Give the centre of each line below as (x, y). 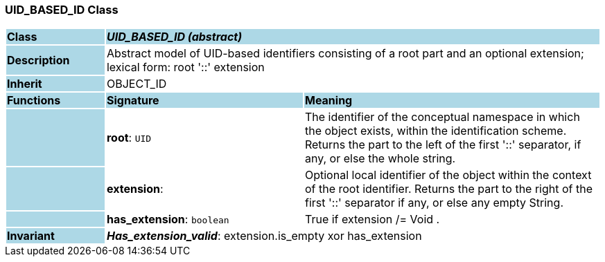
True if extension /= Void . (372, 219)
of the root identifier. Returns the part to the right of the (449, 189)
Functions (34, 101)
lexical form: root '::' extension (185, 67)
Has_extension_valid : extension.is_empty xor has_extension (264, 236)
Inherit (25, 84)
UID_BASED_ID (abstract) (174, 37)
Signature (133, 101)
